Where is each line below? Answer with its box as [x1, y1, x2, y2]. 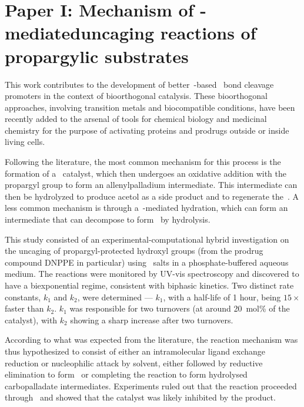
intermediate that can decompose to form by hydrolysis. [5, 213, 211, 226]
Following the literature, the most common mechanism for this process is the [5, 155, 281, 168]
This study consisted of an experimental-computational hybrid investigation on [5, 233, 289, 245]
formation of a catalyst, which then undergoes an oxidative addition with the [5, 167, 286, 179]
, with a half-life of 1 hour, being [163, 290, 281, 303]
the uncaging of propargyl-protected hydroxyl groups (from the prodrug [5, 244, 263, 257]
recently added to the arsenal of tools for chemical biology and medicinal [5, 112, 267, 125]
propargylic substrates [5, 44, 189, 68]
